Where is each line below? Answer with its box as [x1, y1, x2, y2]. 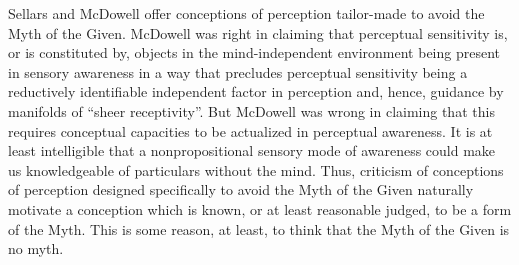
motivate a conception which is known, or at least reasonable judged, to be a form [8, 198, 512, 219]
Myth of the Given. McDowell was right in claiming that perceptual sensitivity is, [8, 22, 508, 43]
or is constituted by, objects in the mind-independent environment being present [8, 42, 501, 63]
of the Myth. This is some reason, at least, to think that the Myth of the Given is [8, 218, 510, 239]
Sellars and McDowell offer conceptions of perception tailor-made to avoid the [8, 3, 485, 23]
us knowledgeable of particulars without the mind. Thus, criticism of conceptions [8, 159, 504, 180]
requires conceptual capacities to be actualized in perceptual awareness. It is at [8, 120, 493, 141]
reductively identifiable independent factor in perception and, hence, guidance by [8, 81, 504, 102]
